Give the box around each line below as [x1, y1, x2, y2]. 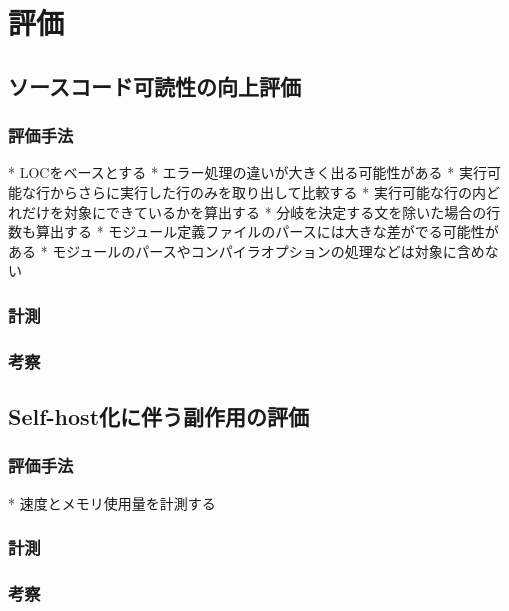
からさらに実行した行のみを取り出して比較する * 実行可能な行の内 [49, 181, 486, 202]
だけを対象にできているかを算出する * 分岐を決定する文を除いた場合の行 [21, 201, 501, 222]
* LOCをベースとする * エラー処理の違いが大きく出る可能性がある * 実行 [8, 162, 487, 183]
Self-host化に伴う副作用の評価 [8, 401, 310, 432]
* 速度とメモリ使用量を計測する [8, 492, 216, 513]
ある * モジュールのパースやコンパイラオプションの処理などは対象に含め [8, 240, 485, 261]
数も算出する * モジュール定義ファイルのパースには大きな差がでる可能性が [8, 221, 499, 242]
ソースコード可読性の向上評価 [8, 70, 301, 101]
